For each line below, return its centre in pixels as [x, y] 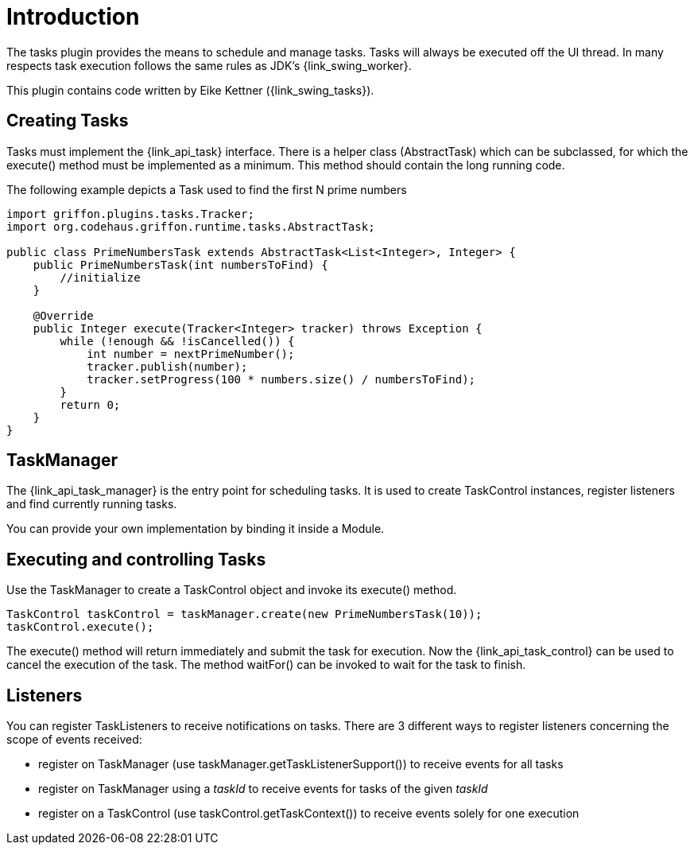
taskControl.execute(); [80, 627]
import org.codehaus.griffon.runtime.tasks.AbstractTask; [191, 226]
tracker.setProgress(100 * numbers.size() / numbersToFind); [281, 379]
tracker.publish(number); [167, 366]
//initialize [100, 277]
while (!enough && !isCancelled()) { [177, 341]
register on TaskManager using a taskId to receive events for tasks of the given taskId [263, 789]
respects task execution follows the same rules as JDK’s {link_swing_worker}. [209, 65]
